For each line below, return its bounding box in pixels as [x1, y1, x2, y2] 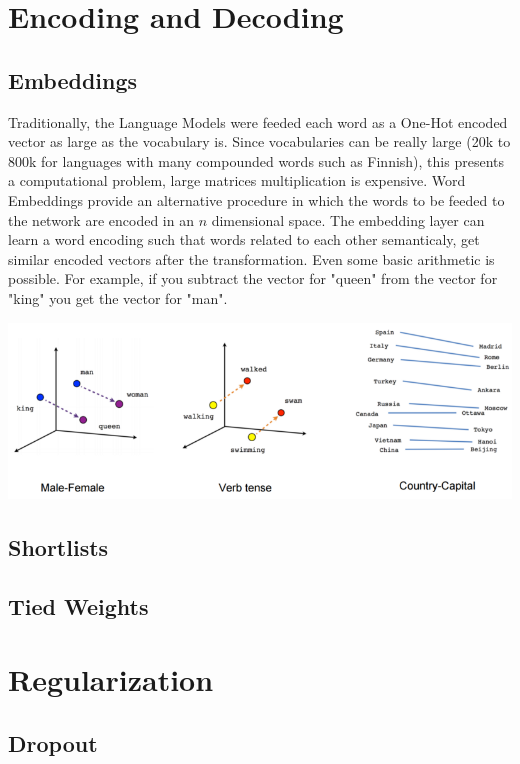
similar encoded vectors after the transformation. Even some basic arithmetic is [8, 248, 495, 269]
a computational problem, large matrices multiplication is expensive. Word [8, 170, 466, 191]
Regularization [8, 659, 214, 700]
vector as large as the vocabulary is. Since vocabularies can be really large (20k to [8, 131, 511, 152]
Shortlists [8, 531, 109, 562]
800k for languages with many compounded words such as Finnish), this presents [8, 150, 504, 171]
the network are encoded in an [8, 209, 194, 230]
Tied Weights [8, 590, 149, 621]
